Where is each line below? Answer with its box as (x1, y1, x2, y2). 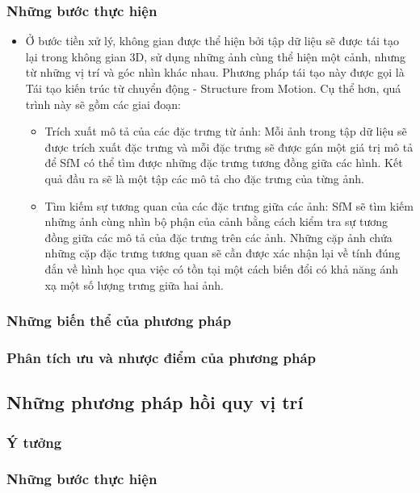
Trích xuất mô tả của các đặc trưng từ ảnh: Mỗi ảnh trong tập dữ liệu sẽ (44, 123, 407, 140)
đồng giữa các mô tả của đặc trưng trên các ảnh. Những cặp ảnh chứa (44, 228, 393, 245)
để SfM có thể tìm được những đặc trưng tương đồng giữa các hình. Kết (44, 154, 403, 171)
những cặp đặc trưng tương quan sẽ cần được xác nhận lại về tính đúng (44, 244, 401, 261)
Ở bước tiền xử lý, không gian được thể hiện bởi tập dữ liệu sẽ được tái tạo (25, 32, 399, 49)
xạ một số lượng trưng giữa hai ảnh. (44, 276, 225, 293)
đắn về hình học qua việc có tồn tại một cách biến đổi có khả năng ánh (44, 260, 399, 277)
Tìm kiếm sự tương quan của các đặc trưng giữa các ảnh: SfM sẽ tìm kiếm (44, 197, 414, 214)
